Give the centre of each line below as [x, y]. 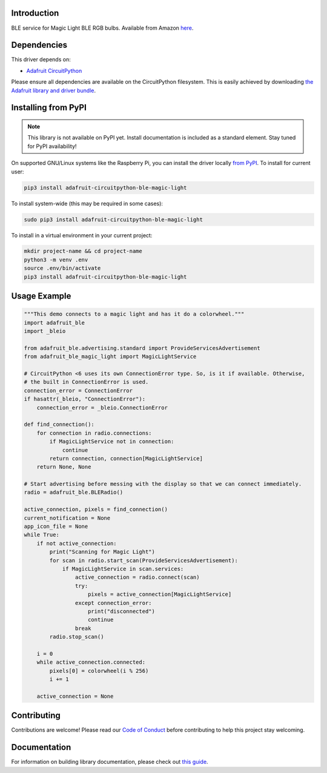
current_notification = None [67, 518]
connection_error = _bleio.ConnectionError [102, 407]
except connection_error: [113, 603]
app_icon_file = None [56, 527]
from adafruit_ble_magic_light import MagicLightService [110, 357]
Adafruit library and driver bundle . [54, 90]
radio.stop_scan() [77, 637]
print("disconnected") [122, 611]
